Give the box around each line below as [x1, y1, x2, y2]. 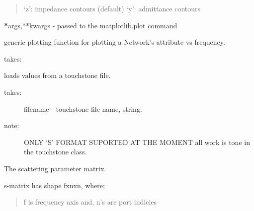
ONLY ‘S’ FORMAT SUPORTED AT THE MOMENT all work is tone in [24, 137, 250, 147]
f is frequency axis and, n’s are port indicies [23, 197, 157, 207]
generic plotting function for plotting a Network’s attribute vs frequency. [4, 37, 225, 47]
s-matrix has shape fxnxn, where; [4, 180, 105, 190]
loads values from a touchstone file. [4, 70, 111, 80]
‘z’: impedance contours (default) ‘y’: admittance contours [23, 3, 201, 13]
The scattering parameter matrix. [4, 163, 106, 173]
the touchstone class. [24, 146, 87, 157]
